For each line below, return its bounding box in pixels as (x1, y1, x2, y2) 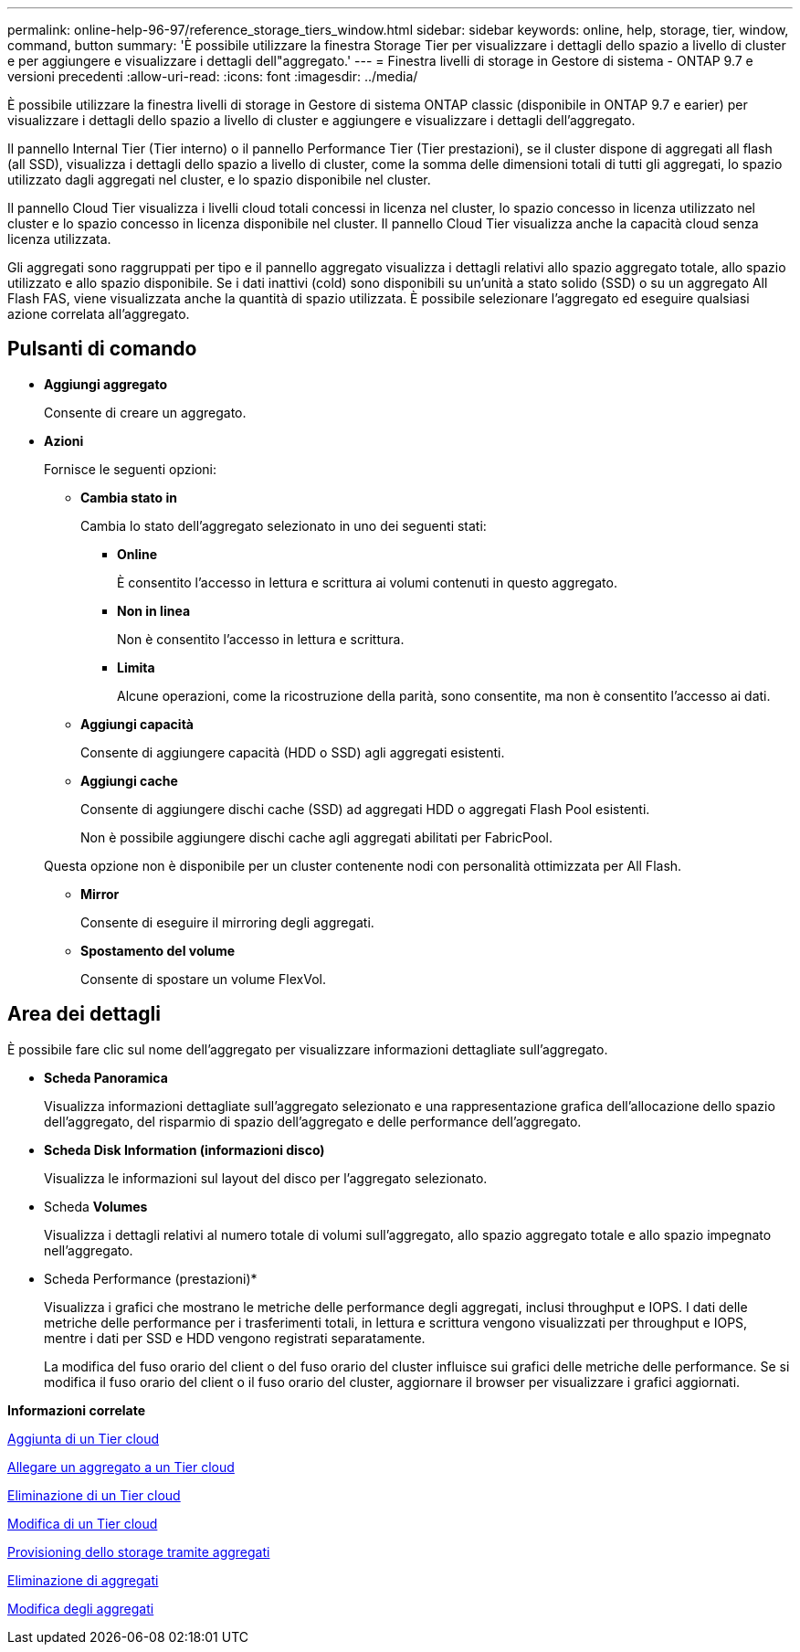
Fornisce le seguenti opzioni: (44, 461, 216, 477)
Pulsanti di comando (7, 337, 197, 361)
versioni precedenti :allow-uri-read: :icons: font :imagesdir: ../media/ (7, 69, 418, 84)
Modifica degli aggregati (7, 1600, 154, 1616)
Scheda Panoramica (44, 1069, 168, 1085)
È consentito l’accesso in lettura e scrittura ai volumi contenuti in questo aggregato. (117, 574, 617, 590)
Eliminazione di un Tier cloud (7, 1487, 181, 1503)
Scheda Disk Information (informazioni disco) (44, 1141, 325, 1158)
